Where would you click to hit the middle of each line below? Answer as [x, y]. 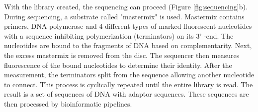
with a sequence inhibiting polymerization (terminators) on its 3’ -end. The [119, 35]
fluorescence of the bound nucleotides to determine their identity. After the [118, 65]
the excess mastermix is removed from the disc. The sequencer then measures [122, 55]
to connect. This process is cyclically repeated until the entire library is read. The [129, 84]
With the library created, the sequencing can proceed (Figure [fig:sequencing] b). [126, 6]
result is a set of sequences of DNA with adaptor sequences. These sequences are [127, 94]
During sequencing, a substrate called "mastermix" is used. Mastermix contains [124, 16]
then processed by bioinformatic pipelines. [68, 103]
